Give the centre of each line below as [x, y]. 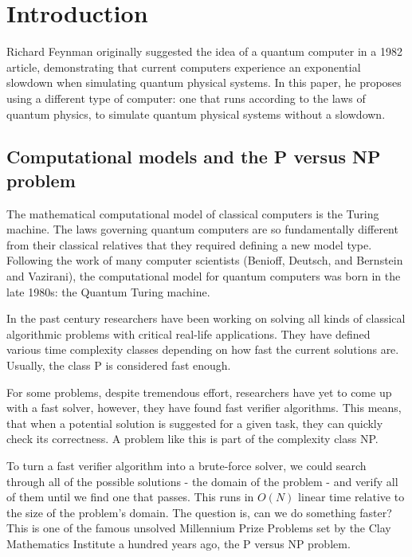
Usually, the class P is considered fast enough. [119, 365]
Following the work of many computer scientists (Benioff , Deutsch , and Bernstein [205, 260]
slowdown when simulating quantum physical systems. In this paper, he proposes [204, 82]
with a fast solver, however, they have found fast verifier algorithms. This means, [204, 408]
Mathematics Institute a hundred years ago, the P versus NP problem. [179, 543]
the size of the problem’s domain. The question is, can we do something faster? [199, 512]
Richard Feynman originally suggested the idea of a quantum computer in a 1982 [204, 51]
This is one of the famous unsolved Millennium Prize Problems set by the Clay [199, 528]
